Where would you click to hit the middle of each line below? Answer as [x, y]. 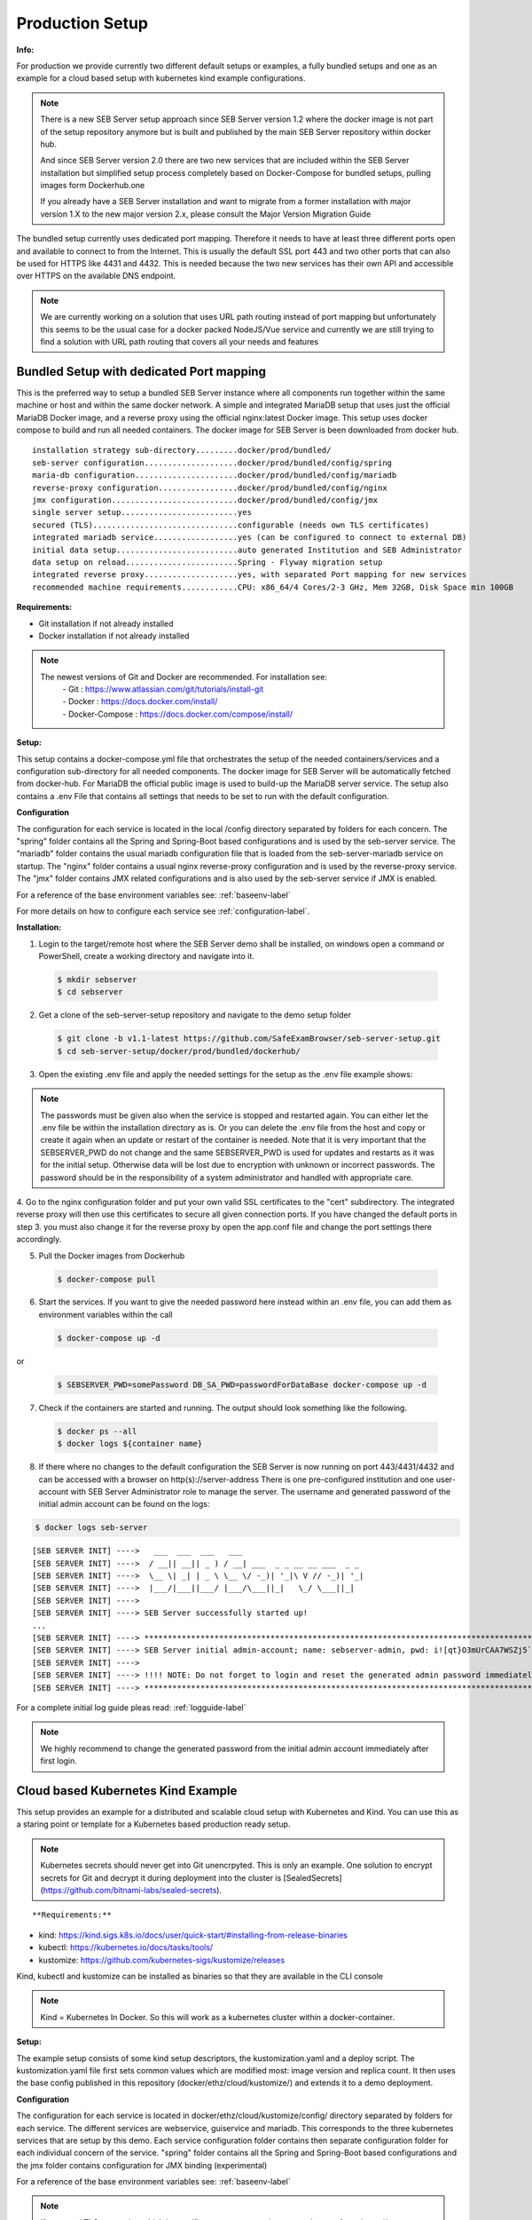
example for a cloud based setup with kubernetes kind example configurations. [161, 78]
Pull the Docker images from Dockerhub [112, 1256]
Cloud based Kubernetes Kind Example [127, 1791]
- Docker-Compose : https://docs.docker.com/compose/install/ [178, 714]
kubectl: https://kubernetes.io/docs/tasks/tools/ [126, 1947]
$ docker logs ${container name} [130, 1444]
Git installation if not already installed [106, 623]
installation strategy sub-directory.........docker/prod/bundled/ [182, 450]
